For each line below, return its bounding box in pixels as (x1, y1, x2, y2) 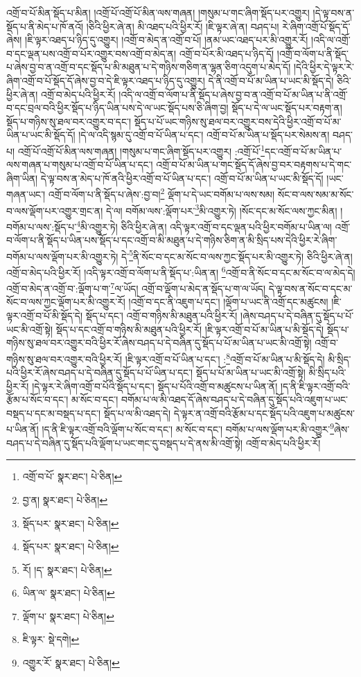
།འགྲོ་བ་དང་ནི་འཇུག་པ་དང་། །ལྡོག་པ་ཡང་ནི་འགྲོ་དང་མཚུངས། (128, 294, 328, 309)
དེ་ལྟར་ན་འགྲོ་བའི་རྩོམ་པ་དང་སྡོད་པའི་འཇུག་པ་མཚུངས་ (173, 405, 355, 420)
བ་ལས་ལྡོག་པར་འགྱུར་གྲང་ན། (6, 203, 103, 218)
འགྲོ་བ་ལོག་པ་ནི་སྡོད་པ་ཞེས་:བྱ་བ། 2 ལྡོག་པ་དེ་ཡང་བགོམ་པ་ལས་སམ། (48, 185, 275, 202)
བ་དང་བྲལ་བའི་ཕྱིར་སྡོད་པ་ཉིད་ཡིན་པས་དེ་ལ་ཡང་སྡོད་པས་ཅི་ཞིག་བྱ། (6, 100, 229, 115)
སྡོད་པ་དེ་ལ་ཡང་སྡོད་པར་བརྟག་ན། (231, 100, 342, 115)
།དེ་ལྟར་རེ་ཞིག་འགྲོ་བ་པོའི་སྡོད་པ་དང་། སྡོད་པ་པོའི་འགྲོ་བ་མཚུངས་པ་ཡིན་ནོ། (32, 378, 278, 393)
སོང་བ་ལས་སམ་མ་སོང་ (277, 187, 354, 202)
